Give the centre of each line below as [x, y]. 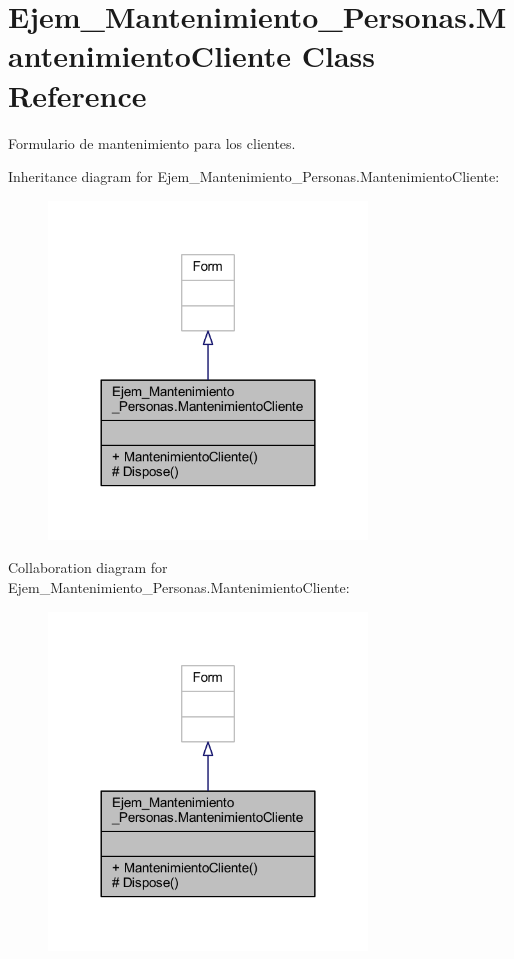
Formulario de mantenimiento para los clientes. [152, 142]
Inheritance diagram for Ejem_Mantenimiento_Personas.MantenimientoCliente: [254, 176]
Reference [77, 94]
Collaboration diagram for [88, 567]
